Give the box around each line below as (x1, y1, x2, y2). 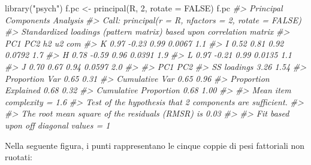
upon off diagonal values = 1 (5, 118, 110, 131)
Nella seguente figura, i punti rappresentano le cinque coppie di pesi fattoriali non (5, 139, 305, 151)
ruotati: (5, 151, 32, 163)
